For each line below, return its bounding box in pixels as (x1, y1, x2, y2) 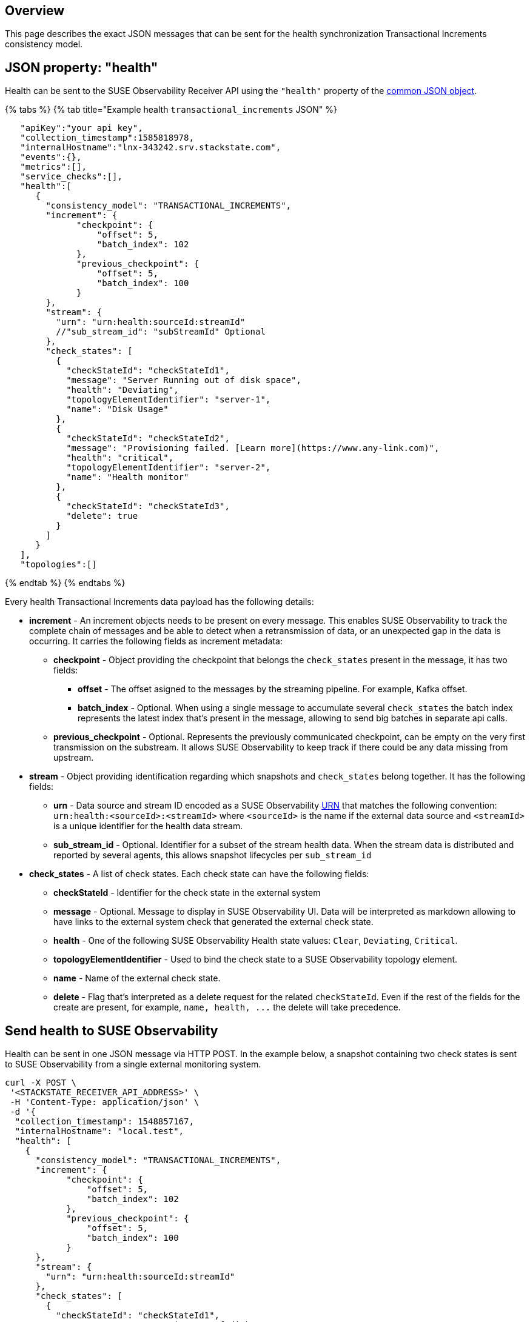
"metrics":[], (20, 162, 87, 172)
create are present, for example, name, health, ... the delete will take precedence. (53, 1002, 401, 1013)
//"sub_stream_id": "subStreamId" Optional (56, 327, 266, 337)
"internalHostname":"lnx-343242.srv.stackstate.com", (20, 142, 281, 153)
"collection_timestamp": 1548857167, (15, 1117, 194, 1127)
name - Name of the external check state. (53, 973, 221, 984)
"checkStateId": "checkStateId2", (66, 433, 230, 444)
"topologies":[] (20, 559, 97, 570)
